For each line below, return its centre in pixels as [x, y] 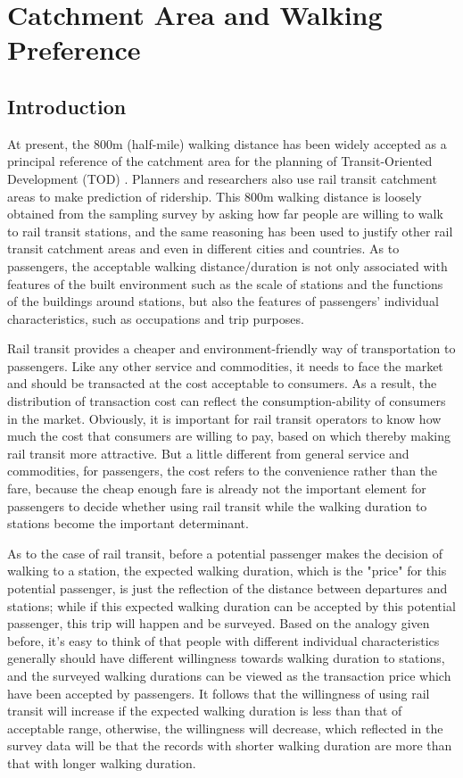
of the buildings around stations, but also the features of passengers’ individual [223, 301]
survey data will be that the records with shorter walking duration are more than [230, 745]
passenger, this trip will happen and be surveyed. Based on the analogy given [219, 623]
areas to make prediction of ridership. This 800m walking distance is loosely [215, 196]
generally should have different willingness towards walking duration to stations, [226, 658]
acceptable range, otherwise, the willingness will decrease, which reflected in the [225, 728]
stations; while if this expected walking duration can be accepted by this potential [231, 605]
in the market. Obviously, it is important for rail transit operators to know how [224, 418]
